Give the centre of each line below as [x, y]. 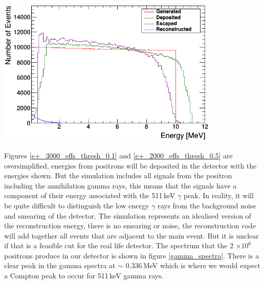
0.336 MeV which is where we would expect [193, 265]
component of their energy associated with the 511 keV [90, 195]
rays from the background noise [207, 205]
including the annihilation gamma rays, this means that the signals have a [120, 185]
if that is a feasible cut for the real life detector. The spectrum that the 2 [119, 245]
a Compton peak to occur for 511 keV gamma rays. [84, 276]
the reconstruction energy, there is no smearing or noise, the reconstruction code [130, 226]
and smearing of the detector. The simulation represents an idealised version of [128, 215]
